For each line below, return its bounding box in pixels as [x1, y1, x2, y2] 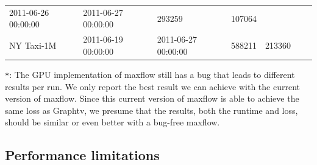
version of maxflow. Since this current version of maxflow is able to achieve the [5, 92, 299, 105]
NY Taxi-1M [9, 38, 57, 51]
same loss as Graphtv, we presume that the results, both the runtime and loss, [5, 104, 298, 116]
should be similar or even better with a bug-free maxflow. [5, 116, 220, 128]
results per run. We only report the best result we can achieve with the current [5, 80, 300, 93]
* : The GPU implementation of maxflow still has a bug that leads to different [5, 68, 295, 80]
